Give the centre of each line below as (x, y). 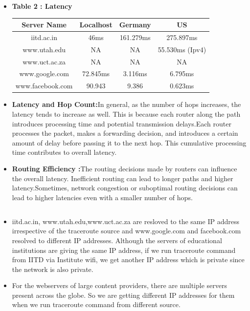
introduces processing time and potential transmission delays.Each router (122, 123)
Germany (135, 25)
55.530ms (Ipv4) (182, 49)
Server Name (44, 25)
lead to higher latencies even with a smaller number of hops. (102, 197)
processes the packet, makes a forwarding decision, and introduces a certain (125, 133)
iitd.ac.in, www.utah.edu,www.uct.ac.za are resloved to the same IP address (125, 221)
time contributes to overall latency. (64, 152)
